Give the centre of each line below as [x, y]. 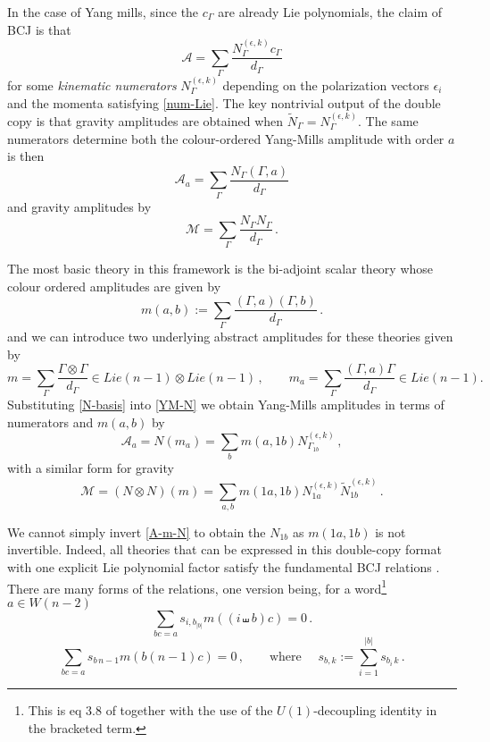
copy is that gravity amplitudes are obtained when [145, 121]
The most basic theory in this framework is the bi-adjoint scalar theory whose [220, 268]
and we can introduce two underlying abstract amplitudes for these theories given [230, 336]
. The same [388, 121]
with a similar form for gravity [91, 468]
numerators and [50, 422]
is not [390, 531]
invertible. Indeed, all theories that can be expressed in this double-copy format [224, 549]
